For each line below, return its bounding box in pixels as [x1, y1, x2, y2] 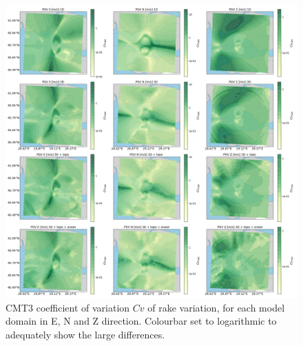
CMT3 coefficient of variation [6, 300, 130, 314]
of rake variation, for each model [147, 300, 285, 314]
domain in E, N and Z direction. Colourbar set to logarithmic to [6, 314, 277, 328]
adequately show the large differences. [6, 327, 165, 341]
